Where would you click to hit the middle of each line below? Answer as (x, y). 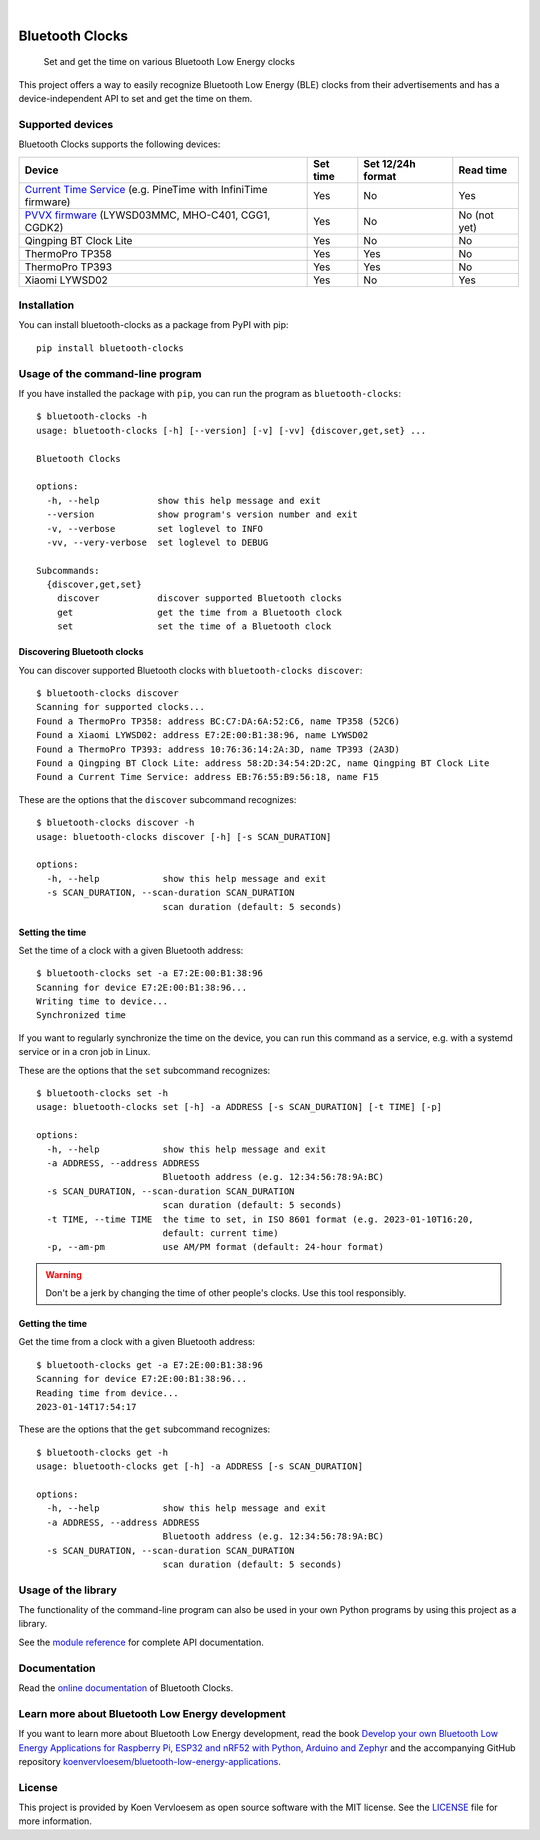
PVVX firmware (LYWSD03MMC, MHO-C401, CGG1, (147, 215)
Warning (63, 1274)
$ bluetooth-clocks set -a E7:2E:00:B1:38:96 (150, 973)
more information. (55, 1821)
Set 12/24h (390, 163)
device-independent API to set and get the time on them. (135, 99)
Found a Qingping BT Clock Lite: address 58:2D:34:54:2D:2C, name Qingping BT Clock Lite (263, 763)
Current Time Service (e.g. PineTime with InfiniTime (146, 189)
